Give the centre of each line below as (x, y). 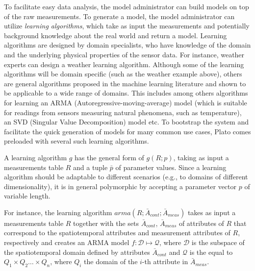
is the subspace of (218, 242)
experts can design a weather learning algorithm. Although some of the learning (124, 64)
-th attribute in (165, 261)
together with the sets (106, 223)
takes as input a (212, 212)
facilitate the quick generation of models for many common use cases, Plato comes (127, 131)
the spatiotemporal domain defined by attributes (77, 252)
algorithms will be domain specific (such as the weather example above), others (123, 74)
